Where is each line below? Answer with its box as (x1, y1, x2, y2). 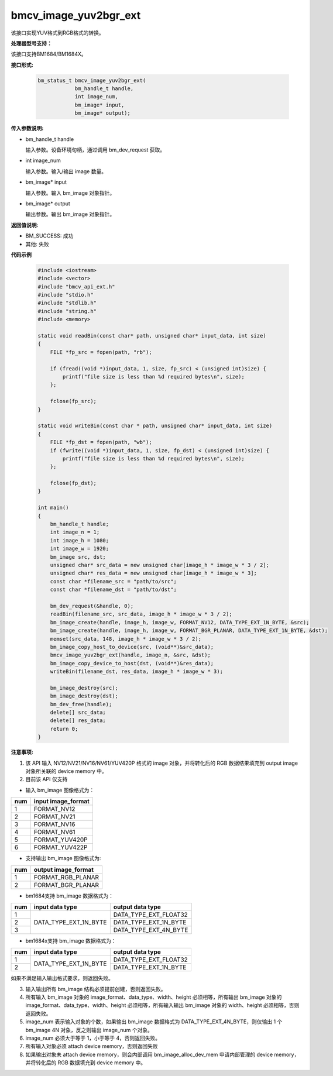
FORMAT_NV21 (33, 813, 75, 821)
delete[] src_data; (50, 709, 107, 716)
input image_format (33, 797, 90, 806)
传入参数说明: (11, 125, 44, 132)
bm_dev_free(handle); (50, 701, 112, 707)
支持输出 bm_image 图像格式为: (25, 855, 101, 862)
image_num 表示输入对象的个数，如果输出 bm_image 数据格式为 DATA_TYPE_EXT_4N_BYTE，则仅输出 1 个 (25, 1018, 283, 1025)
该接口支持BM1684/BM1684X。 (11, 50, 87, 58)
